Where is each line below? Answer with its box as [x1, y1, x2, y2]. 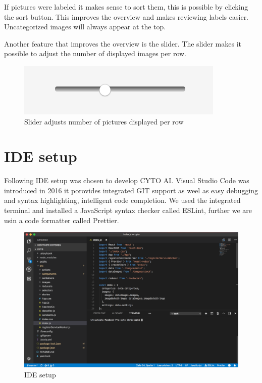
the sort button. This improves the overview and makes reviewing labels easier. [4, 11, 249, 22]
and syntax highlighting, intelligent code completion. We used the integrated [4, 195, 241, 205]
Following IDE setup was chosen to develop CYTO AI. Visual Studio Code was [4, 175, 249, 186]
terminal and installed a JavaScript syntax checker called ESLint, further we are [4, 205, 252, 216]
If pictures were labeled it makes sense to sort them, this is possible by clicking [4, 2, 248, 12]
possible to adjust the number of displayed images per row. [4, 48, 187, 59]
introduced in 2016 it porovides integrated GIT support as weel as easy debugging [4, 185, 258, 195]
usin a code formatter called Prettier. [4, 215, 119, 225]
